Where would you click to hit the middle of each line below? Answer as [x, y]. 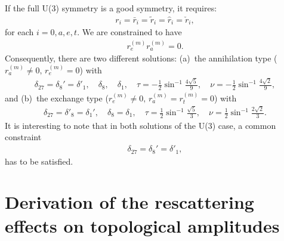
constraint [23, 137]
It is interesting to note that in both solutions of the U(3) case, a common [141, 125]
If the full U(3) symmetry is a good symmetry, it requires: [111, 8]
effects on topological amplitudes [142, 225]
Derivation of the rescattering [129, 202]
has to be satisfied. [39, 161]
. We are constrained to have [129, 32]
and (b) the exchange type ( [57, 98]
